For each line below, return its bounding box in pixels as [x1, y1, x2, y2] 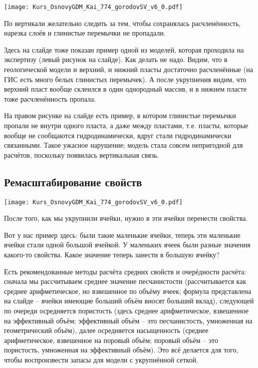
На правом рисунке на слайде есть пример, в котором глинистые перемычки [4, 110, 236, 121]
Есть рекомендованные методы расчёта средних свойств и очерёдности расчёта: [4, 266, 247, 276]
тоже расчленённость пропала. [4, 93, 96, 104]
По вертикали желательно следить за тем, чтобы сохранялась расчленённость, [4, 18, 241, 28]
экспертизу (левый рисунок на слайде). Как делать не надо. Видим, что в [4, 54, 228, 65]
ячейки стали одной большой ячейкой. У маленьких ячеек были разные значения [4, 239, 251, 250]
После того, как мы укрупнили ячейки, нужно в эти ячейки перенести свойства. [4, 213, 248, 223]
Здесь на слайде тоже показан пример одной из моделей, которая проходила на [4, 44, 244, 55]
